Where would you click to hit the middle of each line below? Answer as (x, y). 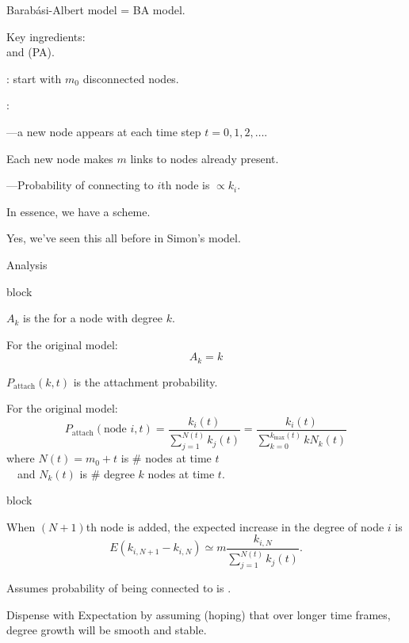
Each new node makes (60, 158)
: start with (34, 78)
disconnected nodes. (131, 78)
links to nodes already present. (204, 158)
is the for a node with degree (93, 318)
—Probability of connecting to (80, 185)
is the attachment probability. (145, 381)
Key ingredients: (46, 36)
